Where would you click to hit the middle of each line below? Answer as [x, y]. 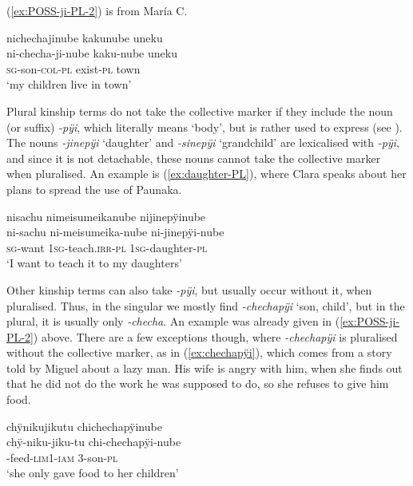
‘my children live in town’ [69, 84]
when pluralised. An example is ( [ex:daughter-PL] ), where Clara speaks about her [206, 174]
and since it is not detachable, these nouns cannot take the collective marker [194, 158]
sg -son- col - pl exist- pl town [73, 68]
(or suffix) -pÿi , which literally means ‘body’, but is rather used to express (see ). [205, 126]
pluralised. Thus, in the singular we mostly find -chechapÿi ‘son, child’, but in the [206, 305]
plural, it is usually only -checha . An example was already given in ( [173, 321]
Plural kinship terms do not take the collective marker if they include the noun [200, 111]
